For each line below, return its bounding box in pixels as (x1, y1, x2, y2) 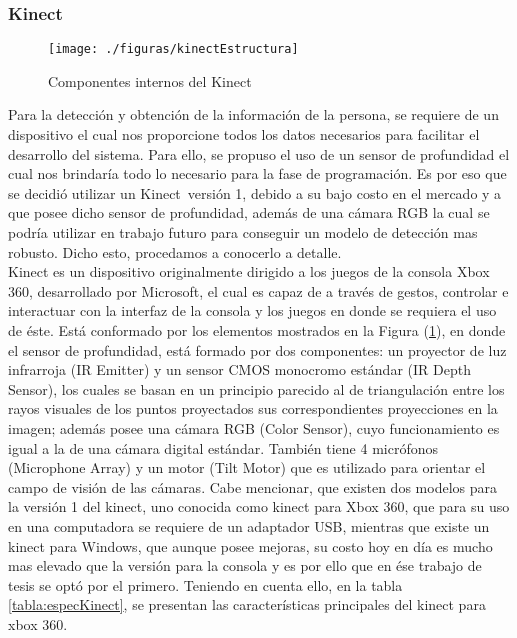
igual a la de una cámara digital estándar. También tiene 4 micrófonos (8, 437, 438, 458)
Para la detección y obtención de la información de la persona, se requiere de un (8, 104, 499, 125)
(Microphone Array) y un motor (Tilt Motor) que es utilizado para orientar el (8, 457, 486, 478)
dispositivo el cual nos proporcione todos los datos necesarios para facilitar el (8, 124, 480, 145)
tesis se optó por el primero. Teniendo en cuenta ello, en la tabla (8, 574, 403, 595)
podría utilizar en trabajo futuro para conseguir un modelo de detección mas (8, 222, 478, 243)
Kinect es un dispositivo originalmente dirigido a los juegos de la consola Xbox (8, 261, 490, 282)
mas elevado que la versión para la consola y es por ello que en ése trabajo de (8, 555, 482, 576)
